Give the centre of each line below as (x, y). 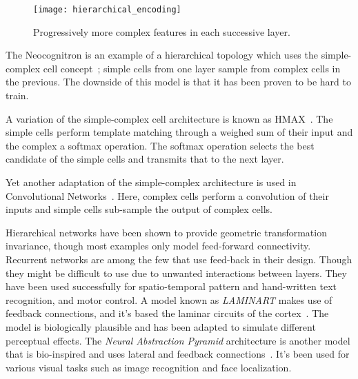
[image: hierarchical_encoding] (107, 10)
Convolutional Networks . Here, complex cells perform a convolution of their (167, 195)
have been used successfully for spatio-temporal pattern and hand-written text (171, 286)
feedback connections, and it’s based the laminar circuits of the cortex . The (167, 313)
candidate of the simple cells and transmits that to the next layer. (145, 159)
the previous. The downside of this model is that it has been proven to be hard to (179, 82)
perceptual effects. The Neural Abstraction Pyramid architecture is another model (178, 340)
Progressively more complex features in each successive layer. (162, 31)
